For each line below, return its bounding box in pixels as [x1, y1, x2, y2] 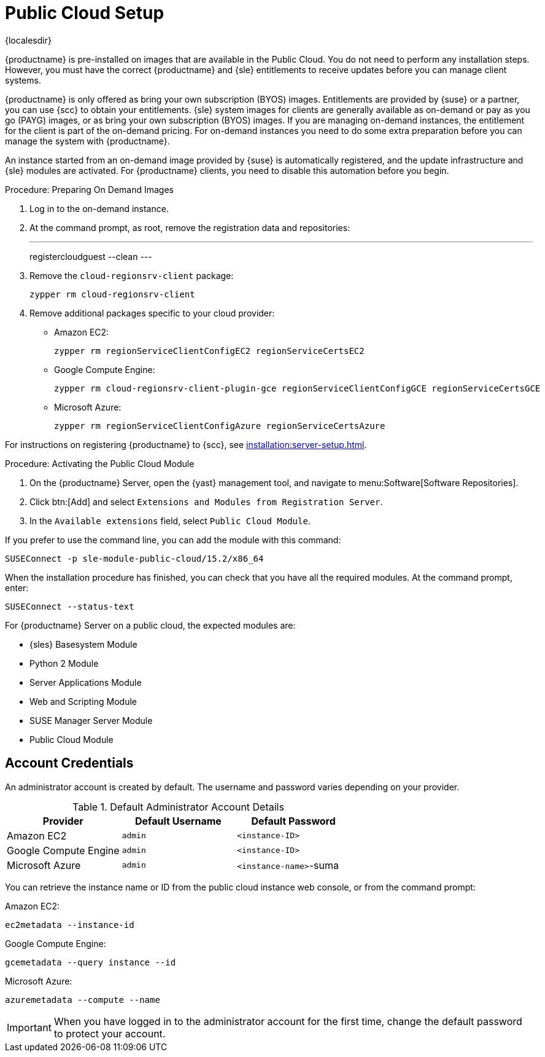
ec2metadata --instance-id [5, 919, 134, 930]
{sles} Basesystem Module [29, 639, 137, 650]
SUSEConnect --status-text [5, 601, 134, 611]
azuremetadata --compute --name [5, 994, 160, 1005]
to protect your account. [53, 1027, 166, 1040]
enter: [5, 582, 29, 593]
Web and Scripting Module [29, 696, 137, 707]
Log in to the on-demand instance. [29, 203, 169, 214]
